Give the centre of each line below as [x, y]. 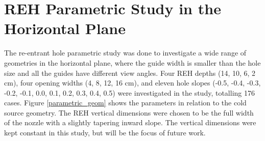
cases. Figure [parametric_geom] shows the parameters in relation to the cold [125, 103]
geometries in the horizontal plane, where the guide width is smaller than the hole [132, 62]
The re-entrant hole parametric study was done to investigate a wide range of [125, 53]
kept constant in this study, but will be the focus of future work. [105, 133]
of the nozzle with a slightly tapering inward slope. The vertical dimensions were [130, 122]
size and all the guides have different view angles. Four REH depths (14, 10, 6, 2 [130, 73]
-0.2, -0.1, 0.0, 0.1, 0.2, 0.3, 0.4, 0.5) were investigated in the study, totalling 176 [129, 92]
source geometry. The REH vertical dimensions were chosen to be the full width [129, 112]
